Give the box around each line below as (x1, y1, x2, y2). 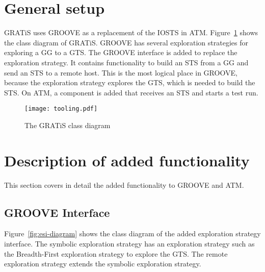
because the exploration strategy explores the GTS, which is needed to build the (4, 77, 255, 88)
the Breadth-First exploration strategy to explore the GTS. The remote (4, 248, 228, 259)
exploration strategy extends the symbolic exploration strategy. (4, 258, 201, 269)
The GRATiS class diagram (24, 119, 111, 130)
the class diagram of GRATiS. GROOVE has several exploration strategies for (4, 37, 248, 47)
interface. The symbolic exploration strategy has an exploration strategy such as (4, 238, 255, 249)
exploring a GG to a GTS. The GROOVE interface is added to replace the (4, 47, 237, 58)
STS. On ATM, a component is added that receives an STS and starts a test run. (4, 87, 258, 97)
